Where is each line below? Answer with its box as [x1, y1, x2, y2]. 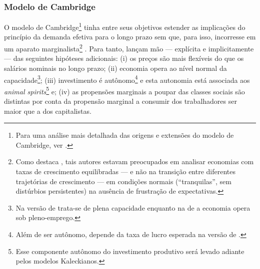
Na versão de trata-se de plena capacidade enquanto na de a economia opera [15, 202, 250, 213]
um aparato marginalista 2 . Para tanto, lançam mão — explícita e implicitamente [4, 42, 254, 53]
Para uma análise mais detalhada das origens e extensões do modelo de [15, 130, 234, 140]
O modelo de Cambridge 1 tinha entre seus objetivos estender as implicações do [4, 20, 245, 32]
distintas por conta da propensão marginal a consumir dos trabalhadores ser [4, 96, 237, 106]
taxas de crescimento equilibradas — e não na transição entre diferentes [15, 166, 236, 176]
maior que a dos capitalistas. [4, 105, 91, 116]
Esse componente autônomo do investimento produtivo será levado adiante [15, 246, 244, 256]
